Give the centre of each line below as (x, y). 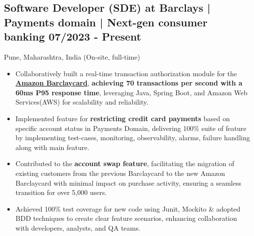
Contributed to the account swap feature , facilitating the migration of (125, 163)
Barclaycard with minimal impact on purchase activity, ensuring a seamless (128, 182)
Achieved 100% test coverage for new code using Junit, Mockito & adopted (128, 208)
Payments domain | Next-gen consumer (106, 22)
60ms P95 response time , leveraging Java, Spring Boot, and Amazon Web (131, 92)
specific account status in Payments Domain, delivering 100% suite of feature (131, 128)
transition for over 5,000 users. (61, 192)
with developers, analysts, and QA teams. (78, 227)
